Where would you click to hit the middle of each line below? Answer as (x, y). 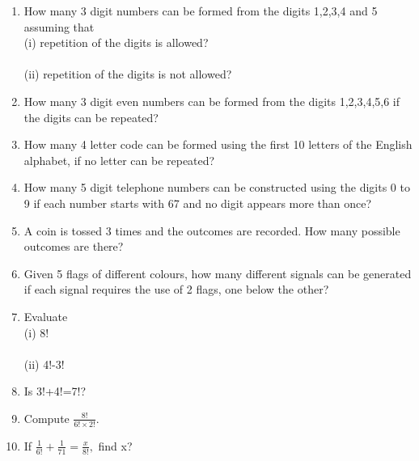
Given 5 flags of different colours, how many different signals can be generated (218, 273)
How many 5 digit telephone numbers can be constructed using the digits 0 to (217, 187)
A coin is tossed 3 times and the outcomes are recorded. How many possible (212, 230)
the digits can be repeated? (91, 117)
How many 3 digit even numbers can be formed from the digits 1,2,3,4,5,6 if (212, 101)
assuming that (59, 26)
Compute (47, 418)
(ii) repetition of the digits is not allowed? (128, 74)
